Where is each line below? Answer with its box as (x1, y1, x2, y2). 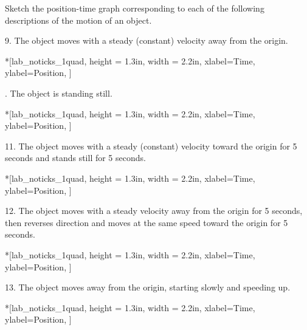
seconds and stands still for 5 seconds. (5, 151, 146, 164)
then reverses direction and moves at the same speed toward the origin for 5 (5, 216, 288, 229)
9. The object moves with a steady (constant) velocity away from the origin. (5, 34, 288, 47)
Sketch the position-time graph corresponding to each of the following (5, 2, 264, 14)
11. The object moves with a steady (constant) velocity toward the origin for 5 (5, 139, 297, 152)
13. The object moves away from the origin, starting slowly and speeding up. (5, 281, 291, 294)
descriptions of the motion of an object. (5, 13, 152, 26)
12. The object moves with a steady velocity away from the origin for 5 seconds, (5, 204, 303, 217)
